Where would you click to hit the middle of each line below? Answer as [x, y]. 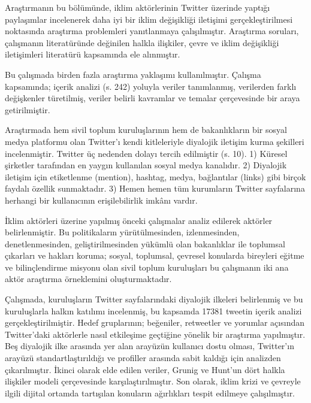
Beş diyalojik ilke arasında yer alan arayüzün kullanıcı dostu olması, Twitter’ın [150, 346]
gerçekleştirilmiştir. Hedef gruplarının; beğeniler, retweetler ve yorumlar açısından [155, 322]
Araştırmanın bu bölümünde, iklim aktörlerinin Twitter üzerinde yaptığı [138, 7]
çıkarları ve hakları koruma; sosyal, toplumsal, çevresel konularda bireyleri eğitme [155, 255]
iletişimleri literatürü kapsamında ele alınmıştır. [93, 54]
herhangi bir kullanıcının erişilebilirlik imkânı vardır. [101, 200]
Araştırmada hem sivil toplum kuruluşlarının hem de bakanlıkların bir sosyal [146, 130]
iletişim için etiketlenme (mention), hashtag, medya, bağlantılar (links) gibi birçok [155, 176]
